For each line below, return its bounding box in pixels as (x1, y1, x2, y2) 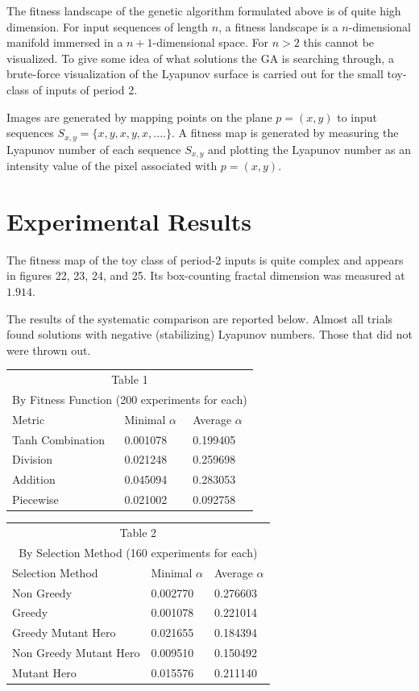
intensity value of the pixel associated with (6, 157, 218, 174)
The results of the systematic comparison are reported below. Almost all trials (6, 310, 393, 327)
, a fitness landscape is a (218, 18, 338, 35)
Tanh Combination (12, 431, 106, 447)
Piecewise (12, 491, 59, 508)
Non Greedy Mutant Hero (12, 644, 140, 661)
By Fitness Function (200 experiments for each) (12, 390, 247, 407)
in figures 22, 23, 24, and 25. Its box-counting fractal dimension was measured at (6, 267, 405, 284)
